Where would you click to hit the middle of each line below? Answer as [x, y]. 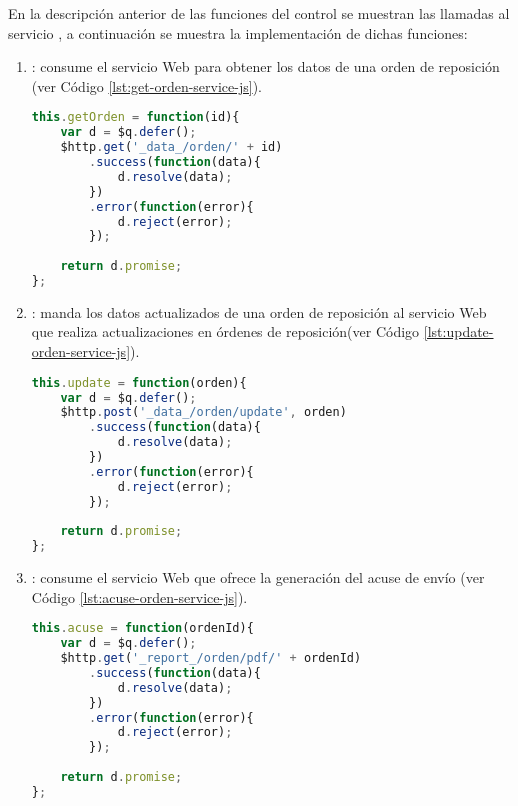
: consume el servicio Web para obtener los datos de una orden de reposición [265, 66]
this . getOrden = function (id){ [135, 117]
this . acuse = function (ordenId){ [142, 628]
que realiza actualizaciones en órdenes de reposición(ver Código [225, 331]
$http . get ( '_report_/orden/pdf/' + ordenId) [211, 658]
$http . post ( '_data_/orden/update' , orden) [203, 412]
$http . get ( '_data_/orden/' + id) [171, 147]
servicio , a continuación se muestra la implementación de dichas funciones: [238, 32]
